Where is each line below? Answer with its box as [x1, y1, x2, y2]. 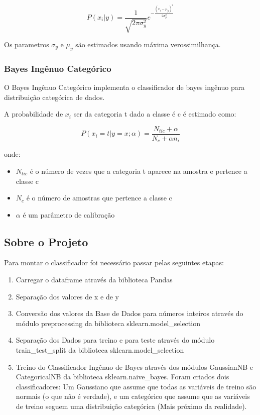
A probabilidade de [4, 109, 63, 119]
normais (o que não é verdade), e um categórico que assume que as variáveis [16, 391, 250, 401]
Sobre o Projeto [4, 234, 88, 249]
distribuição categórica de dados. [4, 91, 105, 102]
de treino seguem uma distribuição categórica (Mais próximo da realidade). [16, 401, 247, 411]
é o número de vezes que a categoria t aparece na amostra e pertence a [30, 165, 247, 176]
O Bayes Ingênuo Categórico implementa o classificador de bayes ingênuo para [4, 82, 245, 92]
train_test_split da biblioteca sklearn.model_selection [16, 345, 184, 355]
